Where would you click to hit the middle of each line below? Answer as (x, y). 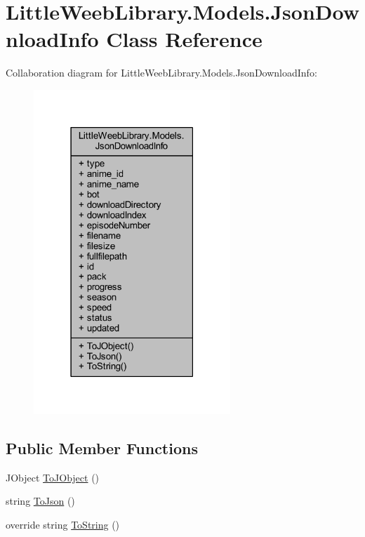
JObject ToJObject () (53, 477)
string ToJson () (40, 501)
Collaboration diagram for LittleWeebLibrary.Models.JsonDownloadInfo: (161, 73)
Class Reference (184, 39)
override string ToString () (63, 525)
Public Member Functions (102, 448)
